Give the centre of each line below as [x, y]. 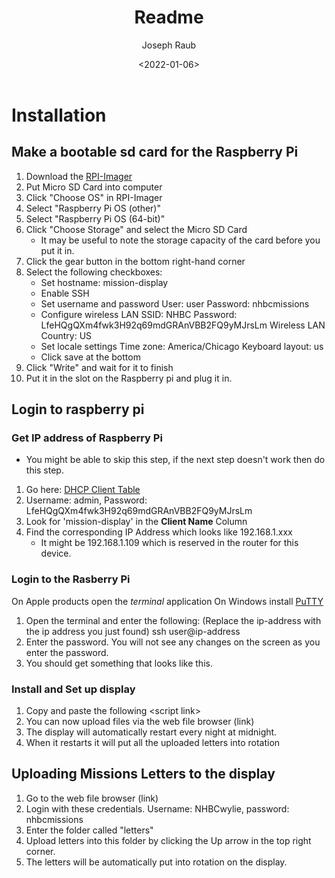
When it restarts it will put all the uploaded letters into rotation [153, 743]
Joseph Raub [169, 45]
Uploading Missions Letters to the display [143, 774]
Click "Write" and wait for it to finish [99, 367]
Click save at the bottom [90, 357]
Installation [59, 115]
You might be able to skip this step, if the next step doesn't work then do [175, 460]
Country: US [66, 335]
